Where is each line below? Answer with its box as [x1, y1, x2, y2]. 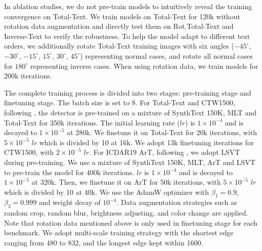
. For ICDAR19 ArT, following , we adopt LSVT [89, 147, 240, 157]
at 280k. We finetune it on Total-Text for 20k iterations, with [67, 127, 257, 138]
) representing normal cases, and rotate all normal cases [80, 50, 253, 61]
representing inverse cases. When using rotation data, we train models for [30, 60, 258, 71]
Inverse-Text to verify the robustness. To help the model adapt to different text [4, 30, 250, 41]
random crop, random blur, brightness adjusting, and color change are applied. [4, 207, 248, 218]
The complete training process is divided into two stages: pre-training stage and [4, 87, 251, 98]
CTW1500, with [4, 147, 54, 157]
